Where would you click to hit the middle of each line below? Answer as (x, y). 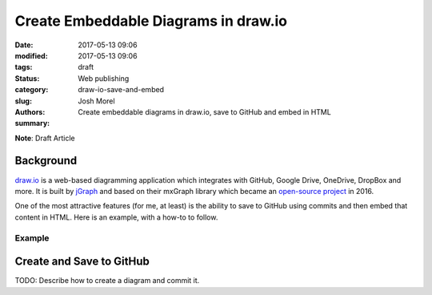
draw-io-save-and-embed (121, 90)
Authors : (30, 111)
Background (46, 161)
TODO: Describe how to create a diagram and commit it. (107, 281)
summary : (32, 123)
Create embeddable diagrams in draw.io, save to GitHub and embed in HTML (204, 111)
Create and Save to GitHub (82, 262)
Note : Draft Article (45, 138)
